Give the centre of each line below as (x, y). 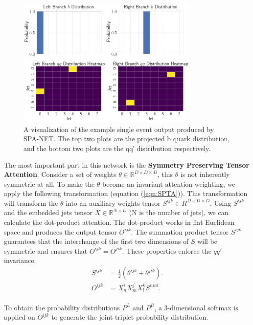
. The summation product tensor (180, 231)
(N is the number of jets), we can (179, 212)
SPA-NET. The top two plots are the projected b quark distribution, (127, 139)
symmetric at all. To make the (49, 184)
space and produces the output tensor (60, 231)
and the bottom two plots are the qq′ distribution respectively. (117, 148)
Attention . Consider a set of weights (60, 174)
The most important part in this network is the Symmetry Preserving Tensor (127, 164)
